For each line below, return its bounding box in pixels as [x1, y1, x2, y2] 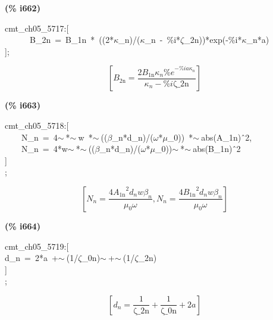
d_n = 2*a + [5, 251, 58, 264]
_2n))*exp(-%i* [184, 33, 242, 46]
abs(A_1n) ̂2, [201, 131, 252, 143]
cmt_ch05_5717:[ [5, 21, 69, 34]
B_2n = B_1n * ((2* [29, 33, 114, 46]
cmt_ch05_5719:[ [5, 240, 69, 252]
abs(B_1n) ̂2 [193, 142, 241, 155]
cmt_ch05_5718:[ [5, 119, 69, 131]
